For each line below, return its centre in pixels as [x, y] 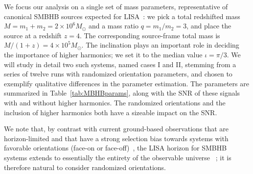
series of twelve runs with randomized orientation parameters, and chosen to [118, 74]
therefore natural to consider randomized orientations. [85, 167]
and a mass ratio [113, 26]
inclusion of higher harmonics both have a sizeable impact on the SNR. [111, 112]
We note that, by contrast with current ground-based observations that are [116, 129]
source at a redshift [33, 35]
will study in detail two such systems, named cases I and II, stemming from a [120, 64]
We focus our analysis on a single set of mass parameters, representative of [116, 6]
